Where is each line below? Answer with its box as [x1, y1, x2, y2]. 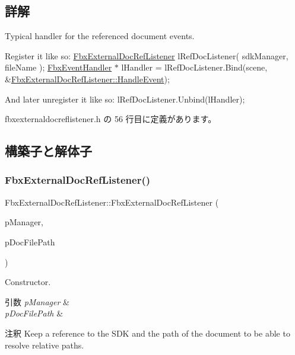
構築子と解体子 [5, 142, 92, 160]
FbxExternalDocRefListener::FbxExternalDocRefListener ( [5, 196, 219, 208]
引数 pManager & [5, 295, 69, 308]
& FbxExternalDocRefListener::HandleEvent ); [5, 72, 170, 85]
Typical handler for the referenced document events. [5, 30, 195, 42]
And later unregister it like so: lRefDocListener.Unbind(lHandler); [5, 92, 245, 105]
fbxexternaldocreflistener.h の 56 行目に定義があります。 [5, 113, 217, 125]
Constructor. [5, 276, 51, 288]
